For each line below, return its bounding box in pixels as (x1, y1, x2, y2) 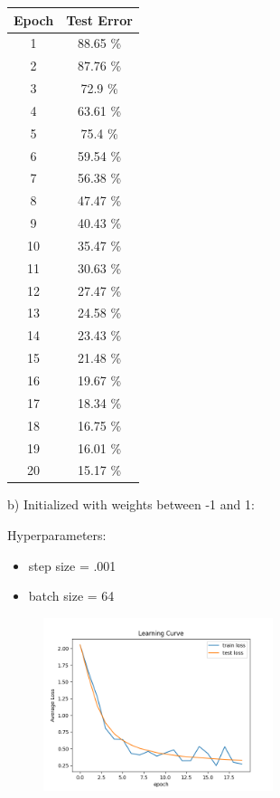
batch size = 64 (28, 586, 115, 605)
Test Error (66, 10, 133, 29)
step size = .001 (28, 556, 117, 575)
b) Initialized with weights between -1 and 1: (7, 495, 255, 514)
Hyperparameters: (7, 526, 107, 545)
